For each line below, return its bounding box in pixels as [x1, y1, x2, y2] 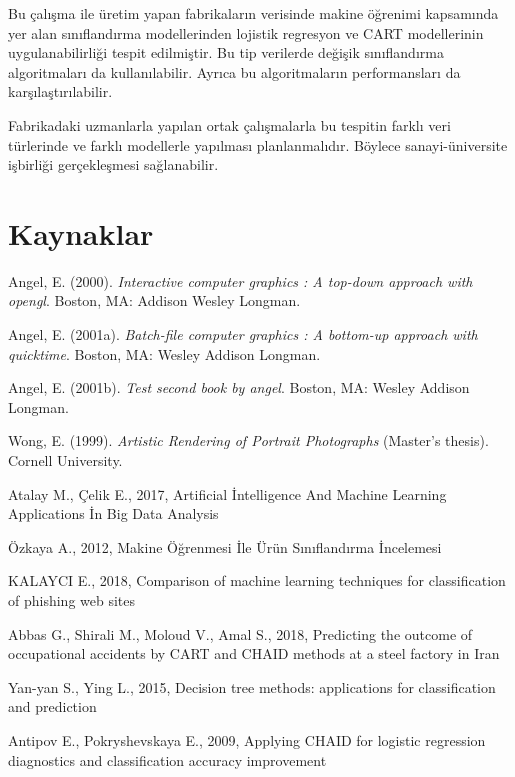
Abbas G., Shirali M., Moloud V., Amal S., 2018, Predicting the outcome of [8, 623, 473, 644]
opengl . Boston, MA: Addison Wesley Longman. [8, 290, 301, 311]
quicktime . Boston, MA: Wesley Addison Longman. [8, 343, 321, 364]
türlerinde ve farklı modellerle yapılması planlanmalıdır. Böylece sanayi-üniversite [8, 134, 508, 155]
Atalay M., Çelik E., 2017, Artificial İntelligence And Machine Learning [8, 483, 447, 504]
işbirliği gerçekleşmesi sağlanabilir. [8, 154, 219, 175]
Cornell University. [8, 450, 123, 471]
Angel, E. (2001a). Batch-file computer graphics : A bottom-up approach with [8, 324, 478, 345]
